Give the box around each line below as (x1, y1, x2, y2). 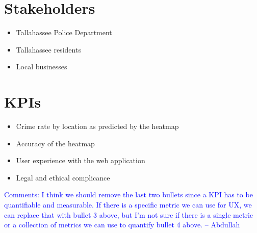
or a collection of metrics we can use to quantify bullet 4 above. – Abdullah (4, 219, 240, 230)
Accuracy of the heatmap (16, 138, 95, 148)
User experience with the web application (16, 155, 145, 166)
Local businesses (16, 61, 67, 72)
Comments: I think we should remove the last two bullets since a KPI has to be (4, 189, 253, 200)
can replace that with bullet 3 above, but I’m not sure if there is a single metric (4, 209, 253, 220)
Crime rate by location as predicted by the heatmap (16, 121, 179, 132)
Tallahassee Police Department (16, 27, 112, 38)
